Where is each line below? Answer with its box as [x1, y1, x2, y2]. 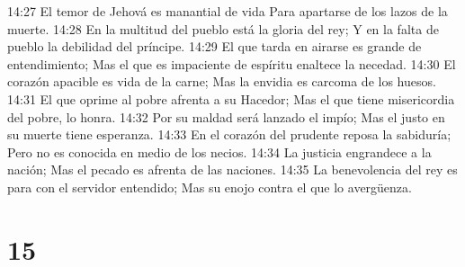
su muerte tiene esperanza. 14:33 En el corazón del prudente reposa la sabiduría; [7, 125, 452, 144]
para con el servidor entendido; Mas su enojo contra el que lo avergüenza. [7, 177, 412, 196]
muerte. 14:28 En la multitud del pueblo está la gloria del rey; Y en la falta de [7, 19, 439, 38]
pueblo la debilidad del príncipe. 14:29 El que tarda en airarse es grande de [7, 37, 422, 56]
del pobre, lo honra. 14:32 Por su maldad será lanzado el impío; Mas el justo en [7, 107, 445, 126]
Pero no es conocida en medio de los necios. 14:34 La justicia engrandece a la [7, 142, 432, 161]
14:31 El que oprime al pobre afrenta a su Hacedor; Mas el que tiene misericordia [7, 89, 455, 108]
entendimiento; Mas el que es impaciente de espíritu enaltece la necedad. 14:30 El [7, 54, 456, 73]
